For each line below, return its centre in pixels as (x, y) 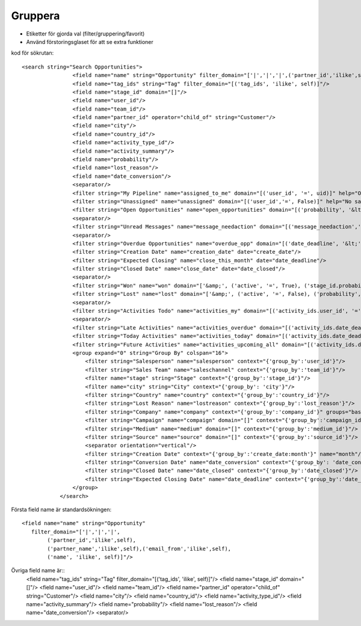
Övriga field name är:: (38, 571)
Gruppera (35, 16)
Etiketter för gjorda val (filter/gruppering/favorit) (85, 34)
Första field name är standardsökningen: (61, 510)
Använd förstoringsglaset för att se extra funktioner (90, 41)
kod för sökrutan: (32, 53)
